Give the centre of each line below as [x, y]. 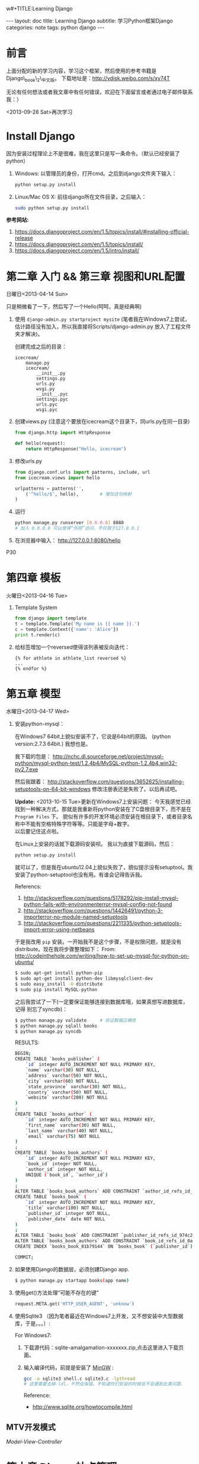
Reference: [37, 1395]
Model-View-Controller [34, 1442]
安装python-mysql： [40, 724]
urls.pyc [47, 405]
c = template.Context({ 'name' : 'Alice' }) [67, 629]
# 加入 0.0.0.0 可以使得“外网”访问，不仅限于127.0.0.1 [77, 528]
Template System [36, 608]
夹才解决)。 [29, 334]
